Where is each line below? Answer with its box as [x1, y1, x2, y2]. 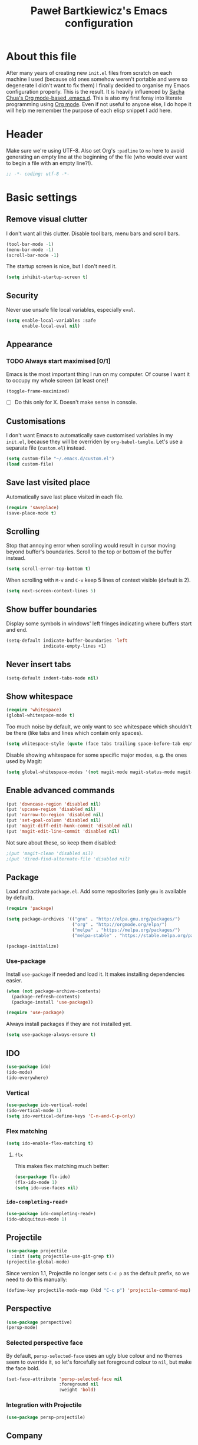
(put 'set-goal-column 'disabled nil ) [6, 817, 101, 823]
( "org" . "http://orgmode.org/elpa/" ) [71, 922, 167, 928]
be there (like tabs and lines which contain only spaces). [6, 729, 143, 736]
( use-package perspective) [6, 1319, 72, 1325]
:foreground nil [58, 1381, 99, 1387]
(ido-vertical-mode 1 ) [6, 1107, 62, 1113]
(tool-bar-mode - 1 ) [6, 241, 54, 247]
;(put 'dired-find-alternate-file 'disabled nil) [6, 856, 131, 862]
